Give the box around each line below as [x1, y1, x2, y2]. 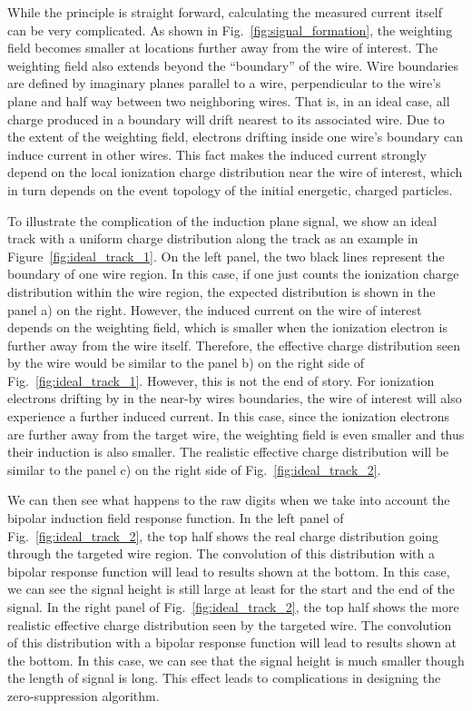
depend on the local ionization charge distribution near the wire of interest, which [7, 163, 463, 182]
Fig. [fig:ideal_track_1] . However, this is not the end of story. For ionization [7, 370, 435, 390]
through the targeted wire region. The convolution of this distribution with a [7, 544, 435, 563]
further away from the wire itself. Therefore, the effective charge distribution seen [7, 335, 461, 354]
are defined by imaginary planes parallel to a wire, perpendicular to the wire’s [7, 74, 441, 93]
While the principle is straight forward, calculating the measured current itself [7, 3, 442, 21]
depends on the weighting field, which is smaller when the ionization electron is [7, 318, 447, 337]
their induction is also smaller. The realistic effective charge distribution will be [7, 442, 449, 461]
